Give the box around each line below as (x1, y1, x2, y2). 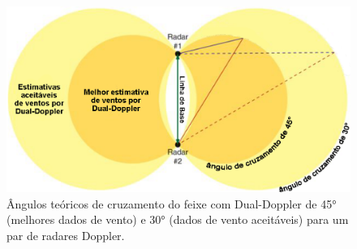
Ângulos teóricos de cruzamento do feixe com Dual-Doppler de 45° (6, 195, 337, 212)
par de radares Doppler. (6, 226, 125, 243)
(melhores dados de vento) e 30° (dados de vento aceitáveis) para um (6, 211, 349, 228)
